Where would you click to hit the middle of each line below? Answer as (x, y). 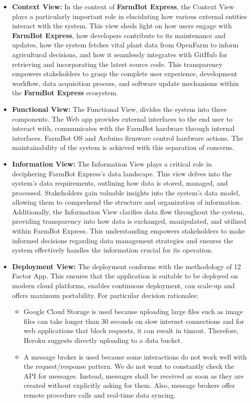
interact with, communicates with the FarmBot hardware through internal (123, 128)
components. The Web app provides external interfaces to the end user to (122, 118)
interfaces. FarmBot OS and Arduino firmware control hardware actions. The (128, 138)
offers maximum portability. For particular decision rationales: (105, 295)
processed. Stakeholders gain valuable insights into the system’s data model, (126, 192)
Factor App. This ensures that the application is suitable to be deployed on (125, 276)
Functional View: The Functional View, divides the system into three (119, 109)
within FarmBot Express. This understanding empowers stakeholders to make (128, 231)
